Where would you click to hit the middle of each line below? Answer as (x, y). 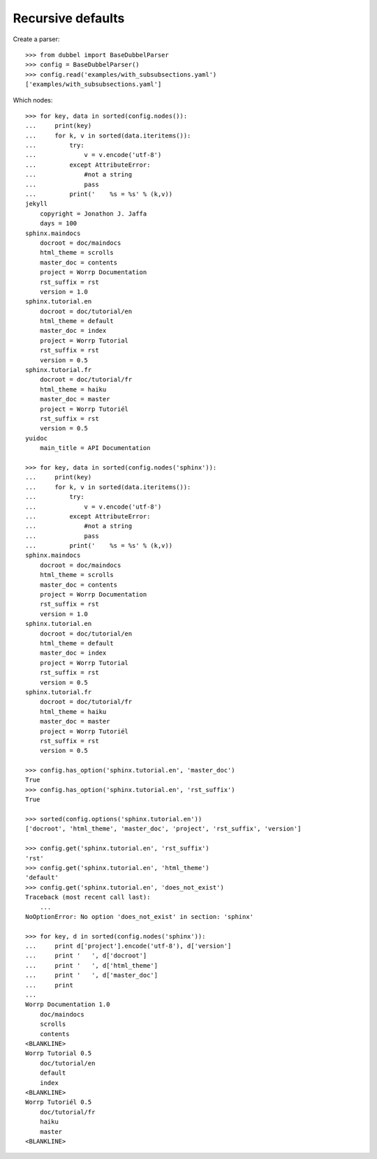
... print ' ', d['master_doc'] (92, 975)
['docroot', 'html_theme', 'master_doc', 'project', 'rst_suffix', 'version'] (163, 829)
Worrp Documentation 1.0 (68, 1004)
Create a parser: (36, 39)
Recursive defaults (69, 18)
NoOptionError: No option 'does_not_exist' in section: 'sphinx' (140, 917)
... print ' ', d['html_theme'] (92, 965)
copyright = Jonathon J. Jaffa (93, 214)
